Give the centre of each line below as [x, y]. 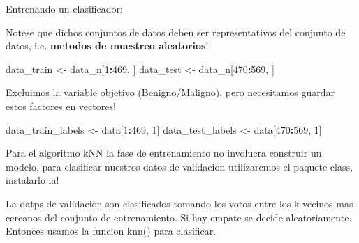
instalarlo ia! [32, 180]
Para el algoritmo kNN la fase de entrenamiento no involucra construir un [164, 153]
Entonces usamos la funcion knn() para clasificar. [111, 231]
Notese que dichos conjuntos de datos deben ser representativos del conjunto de [176, 32]
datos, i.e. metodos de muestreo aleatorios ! [107, 46]
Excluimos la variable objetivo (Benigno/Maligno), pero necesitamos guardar [170, 92]
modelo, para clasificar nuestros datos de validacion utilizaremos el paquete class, [179, 166]
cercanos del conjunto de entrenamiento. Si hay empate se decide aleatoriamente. [179, 217]
